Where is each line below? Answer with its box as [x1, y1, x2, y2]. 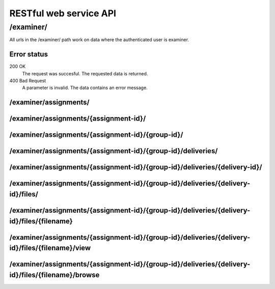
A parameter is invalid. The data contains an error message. [22, 84, 148, 91]
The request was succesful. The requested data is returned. [22, 70, 148, 76]
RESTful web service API [9, 8, 117, 19]
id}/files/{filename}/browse [9, 270, 100, 279]
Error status [9, 50, 48, 59]
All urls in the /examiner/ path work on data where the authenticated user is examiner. [9, 37, 189, 43]
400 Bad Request [9, 78, 46, 84]
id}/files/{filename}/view [9, 244, 91, 252]
